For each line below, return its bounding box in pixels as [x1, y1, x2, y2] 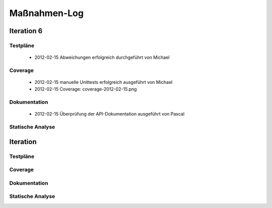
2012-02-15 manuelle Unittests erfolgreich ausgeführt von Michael [34, 79, 173, 85]
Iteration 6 [9, 27, 43, 35]
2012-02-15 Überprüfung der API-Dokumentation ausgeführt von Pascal [34, 111, 185, 117]
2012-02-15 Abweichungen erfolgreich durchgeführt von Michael [34, 54, 170, 60]
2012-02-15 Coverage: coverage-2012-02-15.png [34, 86, 137, 92]
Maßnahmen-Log [9, 8, 84, 19]
